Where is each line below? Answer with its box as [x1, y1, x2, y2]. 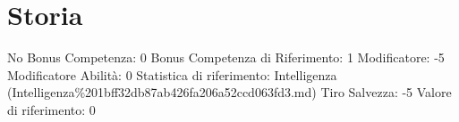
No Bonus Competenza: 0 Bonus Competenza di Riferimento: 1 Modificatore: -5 [7, 48, 445, 67]
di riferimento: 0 [7, 100, 96, 118]
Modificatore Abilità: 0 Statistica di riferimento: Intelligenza [7, 65, 337, 84]
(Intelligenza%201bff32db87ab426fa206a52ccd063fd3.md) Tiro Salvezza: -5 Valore [7, 83, 452, 102]
